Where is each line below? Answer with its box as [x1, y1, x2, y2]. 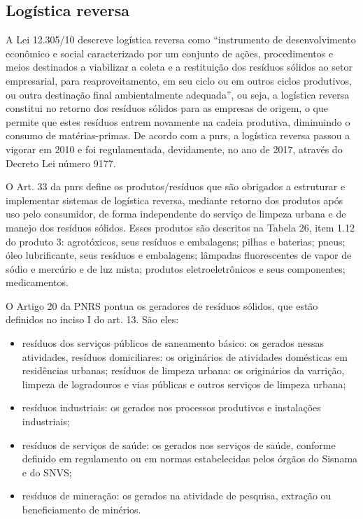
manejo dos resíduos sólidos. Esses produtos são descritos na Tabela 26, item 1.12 [6, 220, 355, 234]
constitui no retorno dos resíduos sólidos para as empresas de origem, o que [6, 101, 328, 115]
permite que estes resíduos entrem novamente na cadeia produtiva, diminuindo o [6, 114, 350, 129]
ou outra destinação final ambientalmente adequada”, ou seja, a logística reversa [6, 87, 350, 101]
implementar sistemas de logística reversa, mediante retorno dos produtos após [6, 192, 343, 207]
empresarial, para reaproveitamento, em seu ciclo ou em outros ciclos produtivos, [6, 73, 352, 87]
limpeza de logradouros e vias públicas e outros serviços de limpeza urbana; [22, 376, 346, 391]
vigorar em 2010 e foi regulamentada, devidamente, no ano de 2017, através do [6, 141, 343, 156]
